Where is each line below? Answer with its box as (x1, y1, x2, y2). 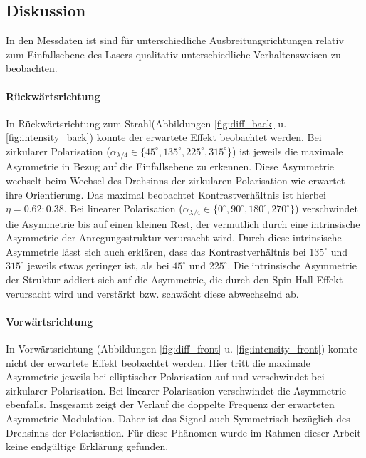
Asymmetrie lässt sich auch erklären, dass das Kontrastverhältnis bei (6, 244, 306, 259)
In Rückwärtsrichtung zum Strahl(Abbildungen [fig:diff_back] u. (6, 115, 287, 130)
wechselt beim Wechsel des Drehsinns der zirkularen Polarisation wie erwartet (6, 173, 345, 188)
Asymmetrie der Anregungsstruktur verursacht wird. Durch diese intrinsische (6, 230, 342, 245)
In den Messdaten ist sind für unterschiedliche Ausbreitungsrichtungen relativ (6, 33, 344, 48)
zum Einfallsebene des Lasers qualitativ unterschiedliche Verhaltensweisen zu (6, 46, 341, 61)
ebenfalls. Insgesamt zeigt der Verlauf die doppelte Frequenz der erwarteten (6, 397, 335, 412)
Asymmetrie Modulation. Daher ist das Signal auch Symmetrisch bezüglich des (6, 410, 350, 425)
